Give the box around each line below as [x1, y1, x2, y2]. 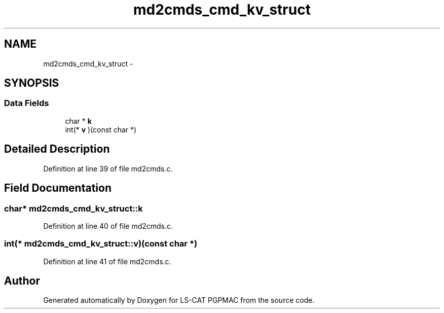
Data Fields [4, 98, 49, 109]
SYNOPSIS [4, 77, 59, 90]
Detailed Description [4, 143, 110, 156]
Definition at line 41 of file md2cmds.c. [43, 257, 171, 266]
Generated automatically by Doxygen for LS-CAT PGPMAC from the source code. [43, 296, 315, 305]
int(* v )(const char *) [65, 125, 137, 134]
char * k [65, 116, 92, 125]
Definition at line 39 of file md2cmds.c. [43, 164, 173, 173]
